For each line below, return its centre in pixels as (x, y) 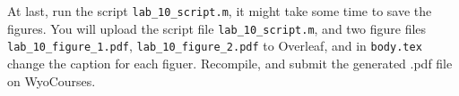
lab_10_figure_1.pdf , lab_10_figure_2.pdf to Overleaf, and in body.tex (215, 46)
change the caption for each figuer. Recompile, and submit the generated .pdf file (230, 63)
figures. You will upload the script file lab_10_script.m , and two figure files (217, 28)
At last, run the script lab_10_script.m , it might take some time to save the (220, 11)
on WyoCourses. (52, 80)
